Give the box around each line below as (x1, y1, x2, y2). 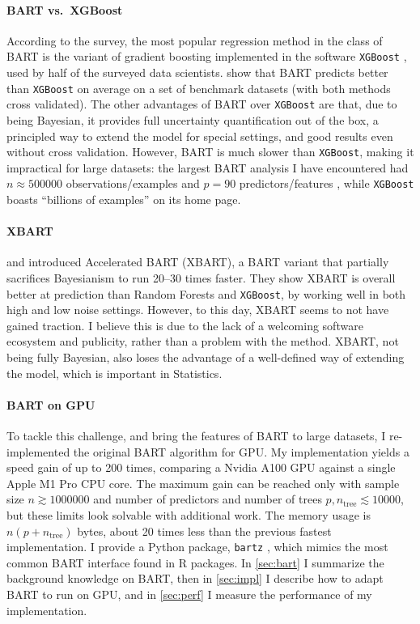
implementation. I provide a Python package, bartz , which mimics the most (6, 538, 388, 555)
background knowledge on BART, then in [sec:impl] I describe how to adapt (6, 570, 384, 587)
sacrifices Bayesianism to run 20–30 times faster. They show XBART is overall (6, 270, 396, 287)
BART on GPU (6, 396, 95, 413)
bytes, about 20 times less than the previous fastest (77, 522, 332, 539)
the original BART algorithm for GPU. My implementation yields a (73, 443, 409, 460)
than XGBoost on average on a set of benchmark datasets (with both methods (6, 79, 391, 96)
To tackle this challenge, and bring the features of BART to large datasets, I (6, 427, 386, 444)
